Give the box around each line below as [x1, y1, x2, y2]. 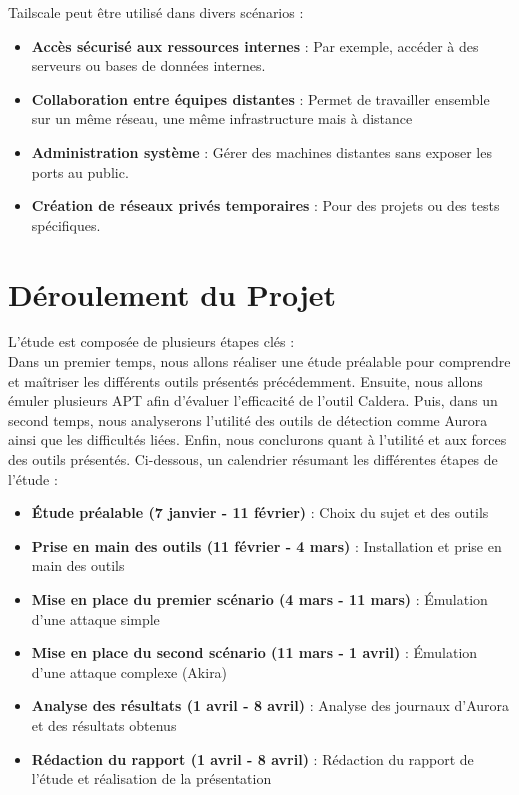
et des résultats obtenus [31, 714, 177, 735]
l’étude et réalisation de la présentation [31, 768, 272, 789]
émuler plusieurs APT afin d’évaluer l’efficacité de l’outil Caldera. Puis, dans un [8, 390, 498, 411]
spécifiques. [31, 214, 101, 235]
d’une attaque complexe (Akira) [31, 661, 228, 682]
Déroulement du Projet [8, 273, 337, 314]
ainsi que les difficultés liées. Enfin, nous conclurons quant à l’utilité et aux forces [8, 429, 507, 450]
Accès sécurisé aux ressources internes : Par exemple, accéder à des [31, 35, 479, 56]
